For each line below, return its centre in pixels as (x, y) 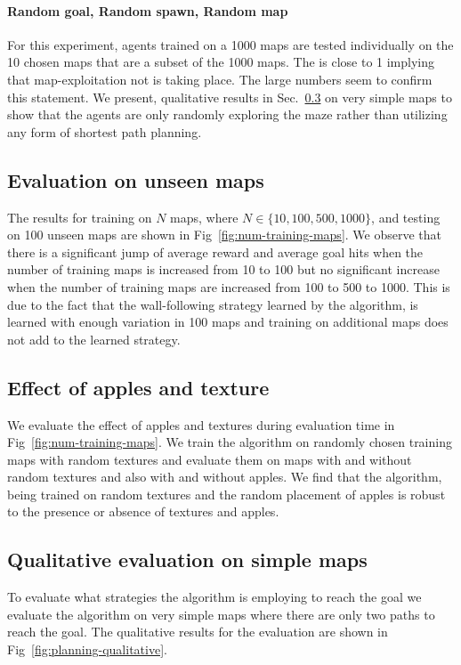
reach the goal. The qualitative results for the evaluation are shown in (198, 632)
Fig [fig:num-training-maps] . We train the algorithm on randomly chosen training (230, 442)
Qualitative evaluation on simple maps (187, 560)
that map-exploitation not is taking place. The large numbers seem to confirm (220, 79)
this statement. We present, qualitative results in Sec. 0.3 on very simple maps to (230, 97)
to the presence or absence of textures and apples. (143, 511)
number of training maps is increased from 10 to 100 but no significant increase (223, 269)
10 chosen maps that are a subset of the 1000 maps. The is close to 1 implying (221, 62)
